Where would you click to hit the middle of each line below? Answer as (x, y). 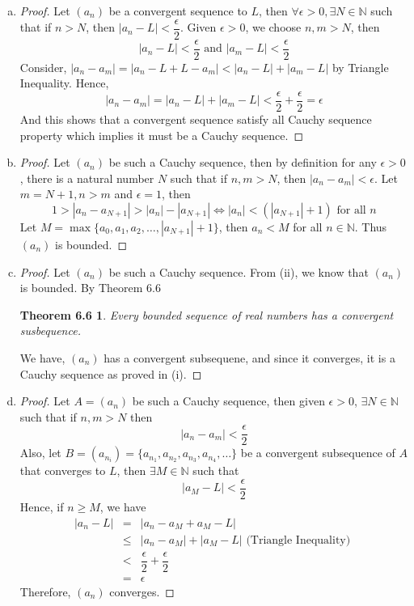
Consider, (43, 67)
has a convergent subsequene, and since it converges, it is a (249, 357)
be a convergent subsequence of (318, 453)
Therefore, (45, 591)
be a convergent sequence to (178, 11)
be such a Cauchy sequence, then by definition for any (243, 162)
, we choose (273, 27)
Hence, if (42, 506)
